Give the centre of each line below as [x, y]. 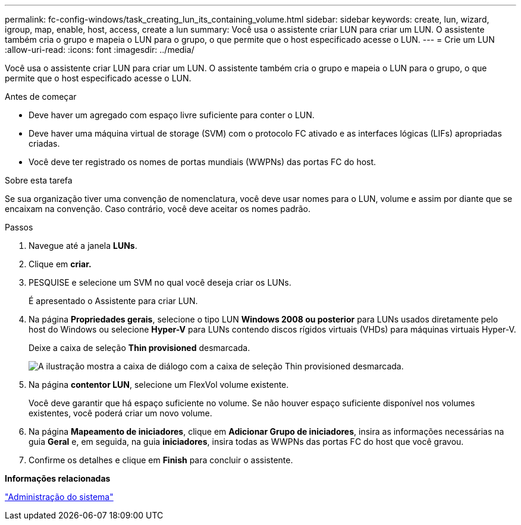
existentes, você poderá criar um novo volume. [120, 413]
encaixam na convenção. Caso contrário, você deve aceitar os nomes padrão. [158, 209]
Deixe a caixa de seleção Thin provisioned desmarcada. [139, 348]
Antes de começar [41, 97]
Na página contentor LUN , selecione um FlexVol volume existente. [159, 385]
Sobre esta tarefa [39, 180]
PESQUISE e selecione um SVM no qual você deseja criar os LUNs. [160, 282]
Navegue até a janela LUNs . [83, 246]
